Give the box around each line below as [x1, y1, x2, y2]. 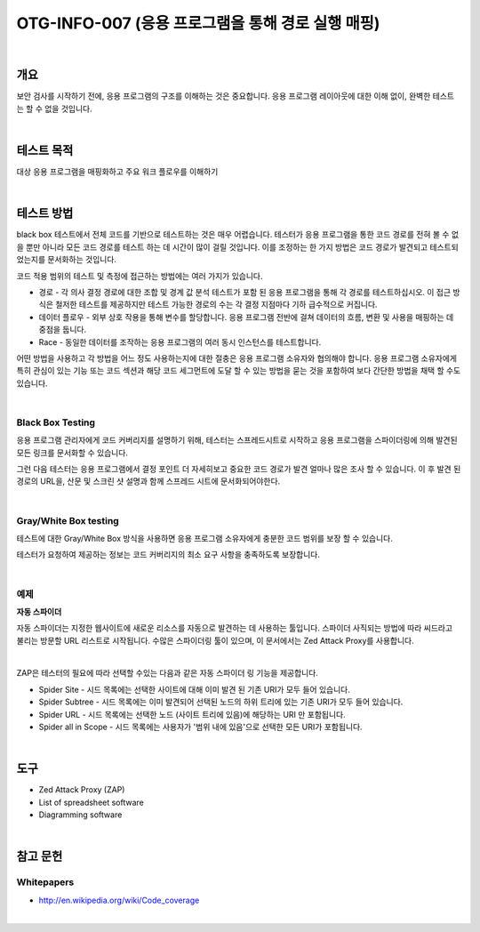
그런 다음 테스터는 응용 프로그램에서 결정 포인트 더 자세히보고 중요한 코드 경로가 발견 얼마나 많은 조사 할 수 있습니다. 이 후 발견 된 [16, 463, 461, 475]
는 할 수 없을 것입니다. [16, 103, 92, 114]
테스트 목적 [16, 143, 74, 158]
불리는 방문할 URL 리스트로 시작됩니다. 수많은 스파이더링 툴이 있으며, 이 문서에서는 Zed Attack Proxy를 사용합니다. [16, 635, 415, 646]
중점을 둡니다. [38, 325, 87, 335]
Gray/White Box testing [16, 514, 119, 526]
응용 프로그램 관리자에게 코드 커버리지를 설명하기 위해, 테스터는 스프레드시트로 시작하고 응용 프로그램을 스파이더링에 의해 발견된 [16, 435, 458, 446]
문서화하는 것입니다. [47, 254, 117, 265]
